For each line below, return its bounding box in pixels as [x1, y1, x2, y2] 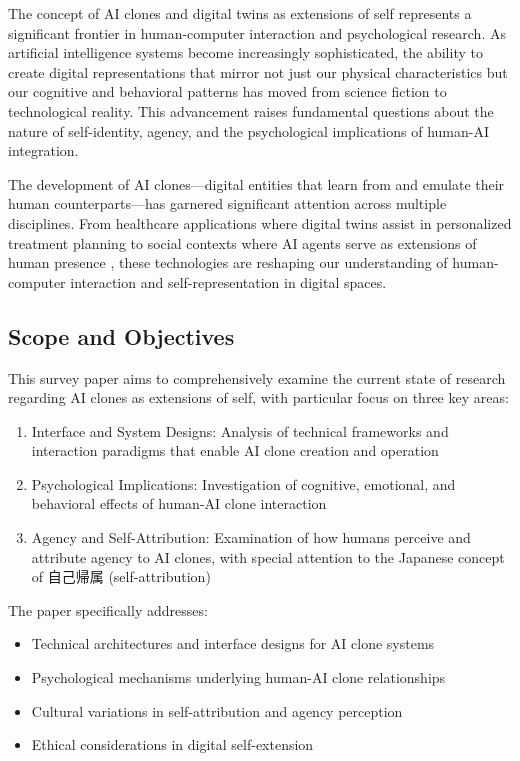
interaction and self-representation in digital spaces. [70, 271, 387, 292]
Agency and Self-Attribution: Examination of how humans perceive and [31, 527, 471, 548]
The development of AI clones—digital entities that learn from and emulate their [8, 173, 505, 194]
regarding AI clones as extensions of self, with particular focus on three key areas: [8, 387, 509, 408]
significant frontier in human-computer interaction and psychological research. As [8, 22, 506, 43]
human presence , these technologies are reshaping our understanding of [8, 252, 448, 273]
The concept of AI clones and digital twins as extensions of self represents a [8, 3, 472, 23]
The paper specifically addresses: [8, 599, 208, 620]
